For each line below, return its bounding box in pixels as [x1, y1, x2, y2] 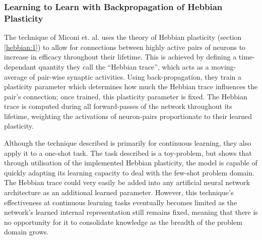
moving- [211, 61, 236, 72]
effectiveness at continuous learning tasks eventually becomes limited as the [4, 197, 237, 207]
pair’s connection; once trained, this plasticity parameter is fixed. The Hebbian [4, 91, 247, 101]
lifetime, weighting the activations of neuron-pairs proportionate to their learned [4, 110, 252, 121]
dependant [4, 61, 36, 72]
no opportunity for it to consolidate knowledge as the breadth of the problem [4, 216, 242, 227]
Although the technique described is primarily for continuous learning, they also [4, 138, 251, 148]
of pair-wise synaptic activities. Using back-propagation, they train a [29, 71, 242, 82]
